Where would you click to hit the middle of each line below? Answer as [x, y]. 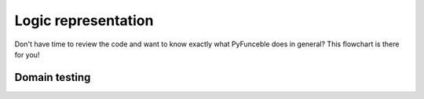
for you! [27, 54]
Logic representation [84, 20]
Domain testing [53, 77]
